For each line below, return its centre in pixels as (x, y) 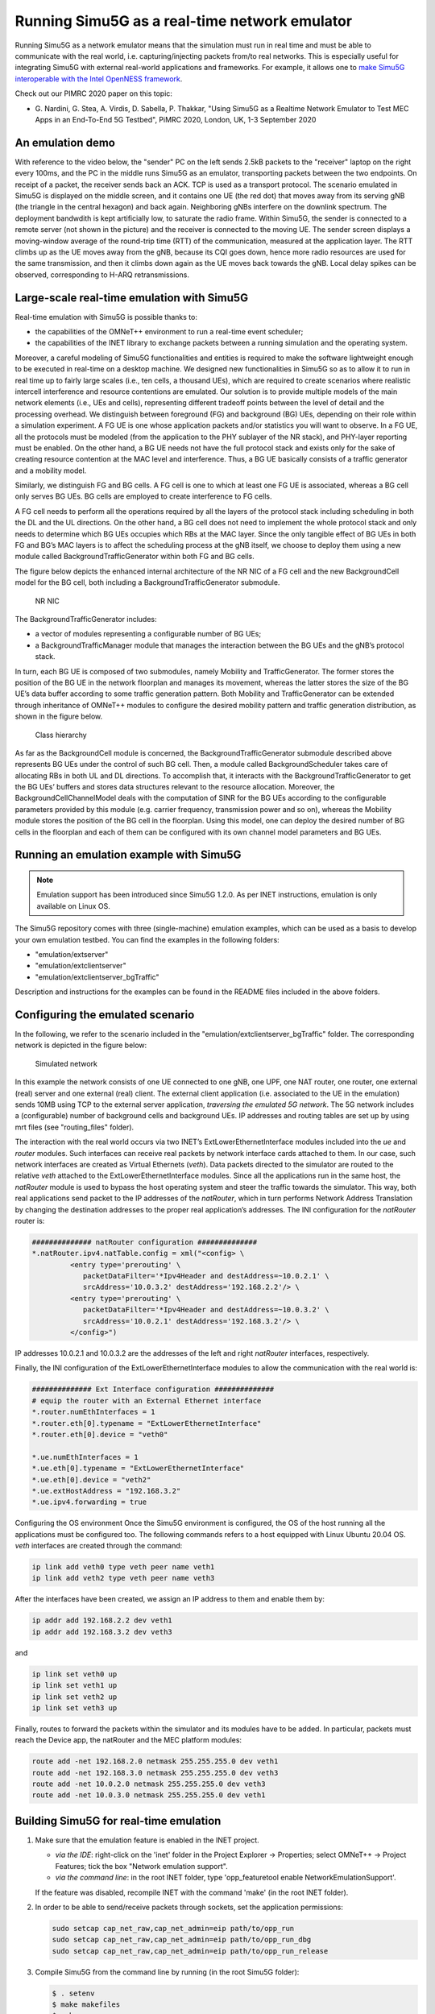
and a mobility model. (51, 470)
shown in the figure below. (59, 716)
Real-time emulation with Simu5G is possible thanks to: (106, 317)
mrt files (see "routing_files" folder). (75, 1127)
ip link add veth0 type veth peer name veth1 (123, 1567)
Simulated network (66, 1063)
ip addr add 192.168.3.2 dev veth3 (102, 1632)
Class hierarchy (61, 735)
